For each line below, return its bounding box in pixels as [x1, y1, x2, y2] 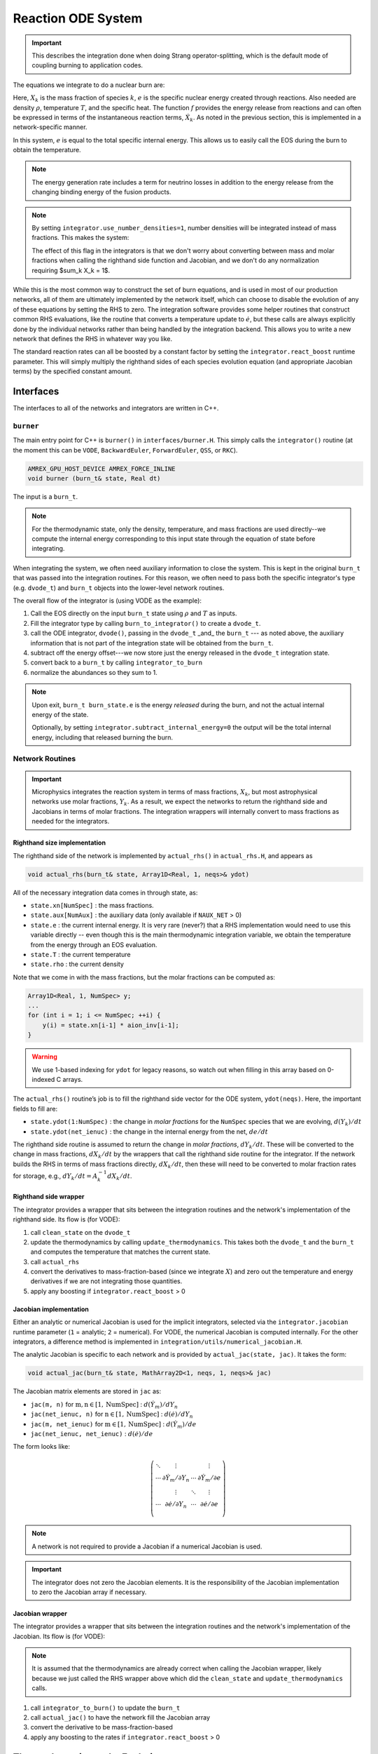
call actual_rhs [30, 1257, 80, 1266]
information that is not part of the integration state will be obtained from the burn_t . [30, 638, 274, 647]
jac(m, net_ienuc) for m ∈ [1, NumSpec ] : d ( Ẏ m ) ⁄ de [30, 1419, 197, 1430]
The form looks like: [13, 1442, 70, 1451]
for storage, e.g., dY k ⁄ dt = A [13, 1172, 98, 1181]
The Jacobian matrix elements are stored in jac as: [13, 1387, 162, 1395]
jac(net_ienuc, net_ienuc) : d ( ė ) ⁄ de [30, 1429, 153, 1438]
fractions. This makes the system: [31, 234, 129, 242]
